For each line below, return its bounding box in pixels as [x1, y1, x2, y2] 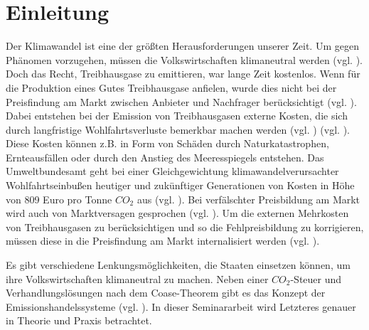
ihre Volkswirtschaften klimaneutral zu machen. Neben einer [6, 271, 269, 286]
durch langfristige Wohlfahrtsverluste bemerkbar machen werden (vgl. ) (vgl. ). [6, 122, 350, 137]
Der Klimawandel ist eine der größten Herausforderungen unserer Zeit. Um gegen [6, 38, 359, 53]
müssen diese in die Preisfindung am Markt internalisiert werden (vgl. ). [6, 233, 320, 248]
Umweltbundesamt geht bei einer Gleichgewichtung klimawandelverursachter [6, 164, 339, 179]
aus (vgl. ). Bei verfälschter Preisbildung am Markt [137, 191, 360, 206]
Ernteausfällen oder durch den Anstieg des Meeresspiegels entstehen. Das [6, 149, 324, 164]
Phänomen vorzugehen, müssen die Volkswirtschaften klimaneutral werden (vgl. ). [6, 52, 363, 67]
